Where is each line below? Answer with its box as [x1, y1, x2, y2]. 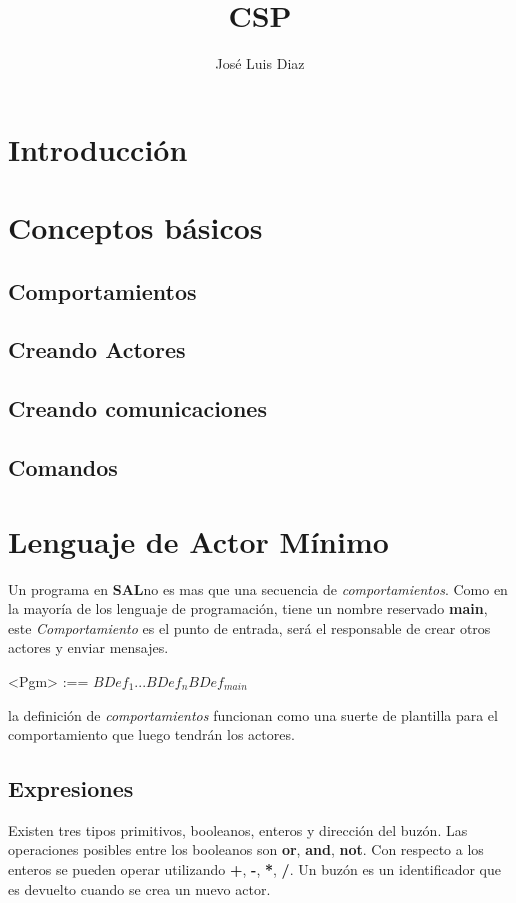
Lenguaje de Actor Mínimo [8, 520, 389, 561]
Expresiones [8, 773, 134, 804]
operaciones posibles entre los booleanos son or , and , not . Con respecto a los [8, 839, 484, 860]
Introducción [8, 128, 188, 169]
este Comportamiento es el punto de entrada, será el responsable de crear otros [8, 617, 491, 638]
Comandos [8, 452, 118, 483]
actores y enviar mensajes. [8, 637, 169, 658]
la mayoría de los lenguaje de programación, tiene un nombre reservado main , [8, 598, 488, 619]
